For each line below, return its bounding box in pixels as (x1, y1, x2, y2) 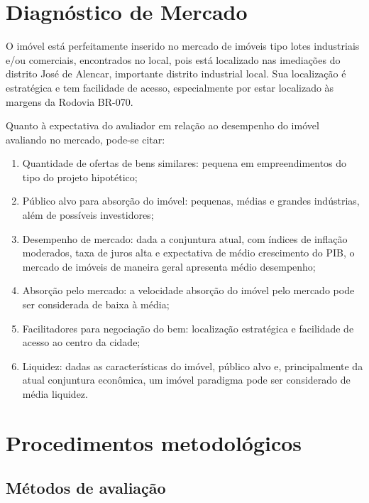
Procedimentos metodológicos (6, 428, 302, 457)
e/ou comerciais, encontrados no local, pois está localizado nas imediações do (6, 52, 341, 67)
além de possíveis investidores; (22, 207, 154, 222)
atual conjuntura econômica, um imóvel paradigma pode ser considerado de (22, 372, 351, 387)
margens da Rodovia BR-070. (6, 94, 133, 109)
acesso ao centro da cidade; (22, 335, 141, 350)
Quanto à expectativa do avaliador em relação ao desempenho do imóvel (6, 118, 319, 133)
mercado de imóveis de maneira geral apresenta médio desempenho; (22, 259, 316, 274)
